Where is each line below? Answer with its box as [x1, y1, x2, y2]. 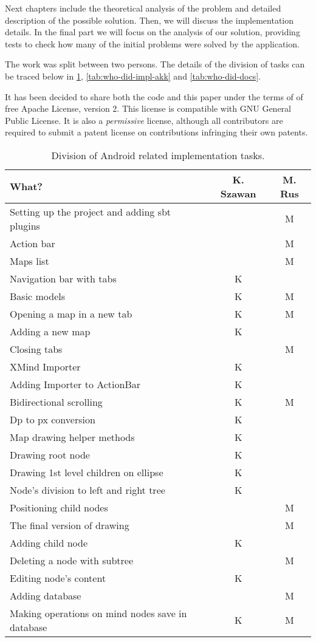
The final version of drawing [10, 517, 129, 532]
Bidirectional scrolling [10, 394, 103, 409]
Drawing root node [10, 447, 90, 462]
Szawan [220, 186, 256, 200]
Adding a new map [10, 324, 91, 338]
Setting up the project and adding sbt [10, 204, 171, 219]
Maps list [10, 253, 49, 268]
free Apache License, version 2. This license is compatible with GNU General [5, 102, 292, 115]
